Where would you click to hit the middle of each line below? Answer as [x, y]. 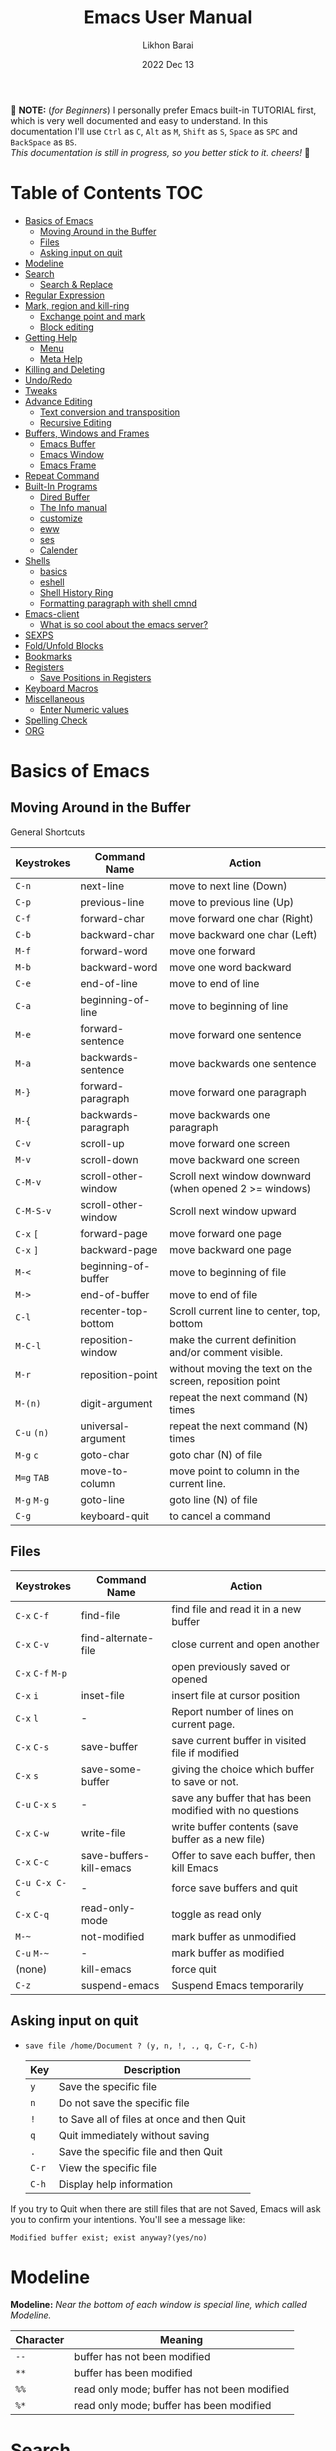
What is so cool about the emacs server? [124, 624]
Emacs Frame [68, 465]
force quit [194, 1969]
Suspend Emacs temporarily [237, 1985]
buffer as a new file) [218, 1839]
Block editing [67, 327]
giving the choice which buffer [243, 1769]
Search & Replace [76, 284]
